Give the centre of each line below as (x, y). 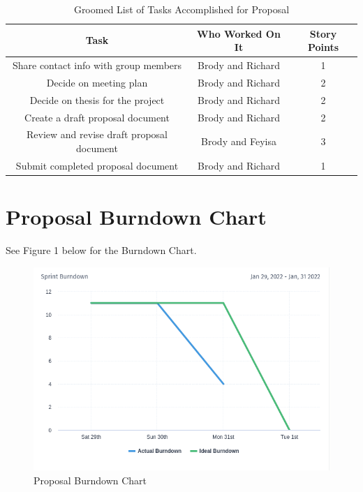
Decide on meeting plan (97, 82)
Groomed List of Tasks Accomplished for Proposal (181, 9)
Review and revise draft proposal (97, 134)
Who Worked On (239, 33)
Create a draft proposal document (97, 117)
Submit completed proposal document (97, 165)
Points (323, 47)
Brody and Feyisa (239, 141)
